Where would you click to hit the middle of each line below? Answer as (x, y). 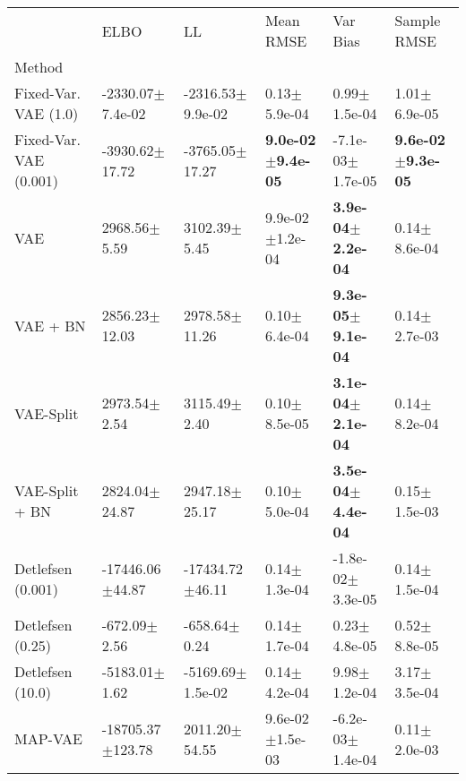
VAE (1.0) (47, 113)
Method (39, 67)
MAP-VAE (49, 738)
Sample (418, 20)
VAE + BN (50, 325)
